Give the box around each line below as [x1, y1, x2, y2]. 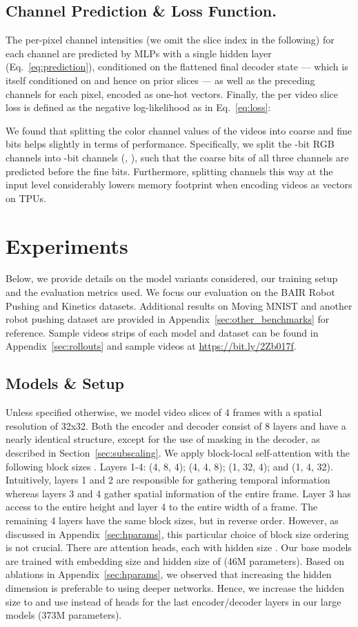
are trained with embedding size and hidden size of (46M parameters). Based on [6, 553, 345, 568]
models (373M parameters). [6, 608, 122, 622]
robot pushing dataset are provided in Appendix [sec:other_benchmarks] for [6, 312, 330, 326]
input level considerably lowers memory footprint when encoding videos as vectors [6, 177, 352, 192]
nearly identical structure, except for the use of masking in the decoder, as [6, 432, 320, 446]
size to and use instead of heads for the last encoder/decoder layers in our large [6, 594, 341, 608]
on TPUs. [6, 190, 46, 205]
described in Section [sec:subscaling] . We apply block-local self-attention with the [6, 446, 350, 459]
